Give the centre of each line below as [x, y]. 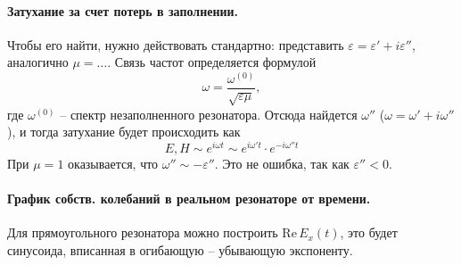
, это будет [369, 232]
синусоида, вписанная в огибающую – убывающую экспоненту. [180, 250]
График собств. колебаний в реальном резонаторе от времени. [189, 199]
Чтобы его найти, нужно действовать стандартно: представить [176, 44]
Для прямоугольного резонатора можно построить [143, 232]
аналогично [38, 62]
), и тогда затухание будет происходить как [124, 132]
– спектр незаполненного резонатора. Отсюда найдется [209, 114]
